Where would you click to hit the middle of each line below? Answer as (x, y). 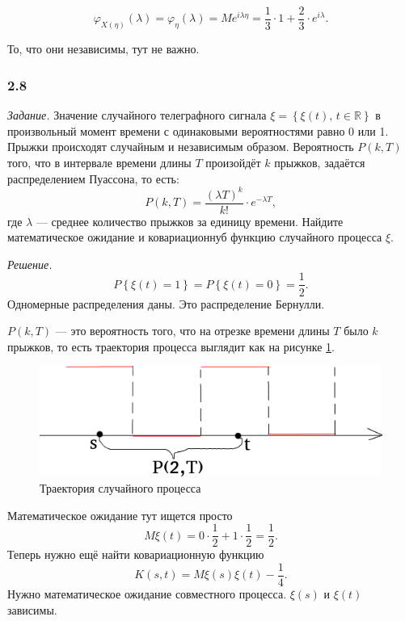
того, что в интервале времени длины (99, 162)
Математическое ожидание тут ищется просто (120, 515)
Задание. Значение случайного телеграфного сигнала (137, 115)
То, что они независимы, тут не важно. (103, 49)
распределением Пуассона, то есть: (93, 178)
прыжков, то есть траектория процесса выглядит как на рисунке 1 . (171, 346)
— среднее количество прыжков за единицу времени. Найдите (190, 221)
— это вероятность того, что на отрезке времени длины (192, 331)
